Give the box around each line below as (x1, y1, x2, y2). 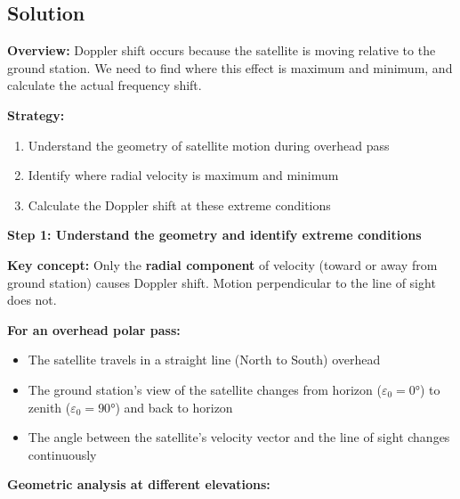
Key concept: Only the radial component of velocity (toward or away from (7, 255, 438, 274)
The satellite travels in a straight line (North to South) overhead (28, 350, 381, 369)
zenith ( (28, 397, 71, 416)
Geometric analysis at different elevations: (7, 475, 270, 494)
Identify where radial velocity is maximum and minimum (28, 166, 339, 184)
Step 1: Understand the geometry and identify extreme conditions (7, 225, 422, 244)
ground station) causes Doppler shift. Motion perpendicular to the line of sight (7, 273, 436, 291)
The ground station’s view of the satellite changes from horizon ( (28, 380, 382, 398)
